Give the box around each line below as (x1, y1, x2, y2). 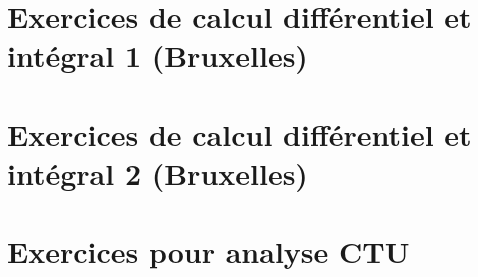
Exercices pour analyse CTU (7, 231, 410, 272)
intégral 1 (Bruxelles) (7, 35, 308, 76)
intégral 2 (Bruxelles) (7, 152, 308, 193)
